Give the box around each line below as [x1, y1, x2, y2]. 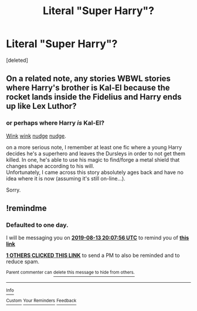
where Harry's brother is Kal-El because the [6, 83, 170, 93]
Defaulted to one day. [6, 220, 69, 229]
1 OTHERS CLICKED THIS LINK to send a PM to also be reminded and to [6, 252, 180, 259]
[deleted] [6, 56, 28, 63]
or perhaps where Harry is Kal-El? [6, 119, 104, 127]
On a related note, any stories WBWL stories [6, 73, 171, 83]
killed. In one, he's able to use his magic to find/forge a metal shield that [6, 156, 180, 163]
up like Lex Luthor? [6, 101, 77, 111]
